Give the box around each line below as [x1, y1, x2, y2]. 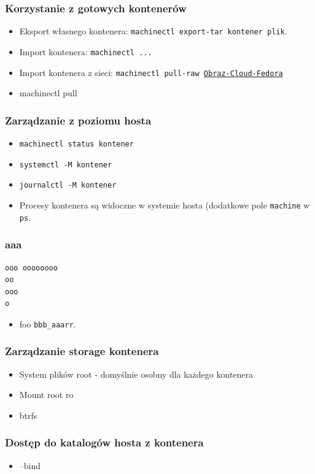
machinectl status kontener [19, 140, 134, 148]
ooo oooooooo [5, 263, 58, 272]
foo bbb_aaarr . [19, 317, 76, 330]
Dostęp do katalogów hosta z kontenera [5, 435, 204, 450]
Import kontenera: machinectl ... [19, 45, 152, 58]
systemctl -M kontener [19, 160, 112, 169]
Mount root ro [19, 388, 74, 401]
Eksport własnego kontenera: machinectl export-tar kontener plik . [19, 25, 287, 37]
